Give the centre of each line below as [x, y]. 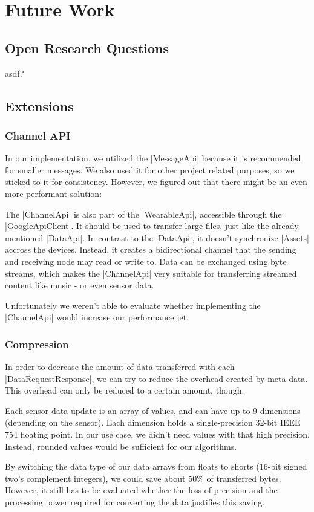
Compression [37, 344]
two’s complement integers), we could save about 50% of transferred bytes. [143, 478]
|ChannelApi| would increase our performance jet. [97, 317]
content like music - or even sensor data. [80, 285]
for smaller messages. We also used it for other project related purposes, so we [150, 170]
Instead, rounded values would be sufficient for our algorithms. [121, 446]
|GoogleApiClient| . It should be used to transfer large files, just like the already [152, 226]
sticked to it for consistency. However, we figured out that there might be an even [156, 182]
